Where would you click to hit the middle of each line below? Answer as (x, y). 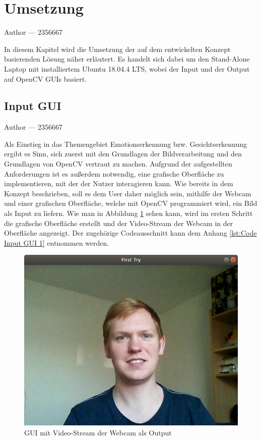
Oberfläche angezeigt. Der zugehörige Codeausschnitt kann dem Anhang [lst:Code (130, 233)
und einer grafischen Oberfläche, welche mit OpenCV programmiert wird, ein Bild (131, 203)
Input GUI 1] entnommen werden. (57, 242)
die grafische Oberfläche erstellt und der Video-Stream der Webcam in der (119, 223)
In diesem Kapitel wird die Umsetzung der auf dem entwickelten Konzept (117, 49)
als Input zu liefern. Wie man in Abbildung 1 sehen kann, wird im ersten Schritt (128, 213)
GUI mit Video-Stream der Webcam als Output (98, 432)
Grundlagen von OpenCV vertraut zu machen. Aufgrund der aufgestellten (118, 164)
